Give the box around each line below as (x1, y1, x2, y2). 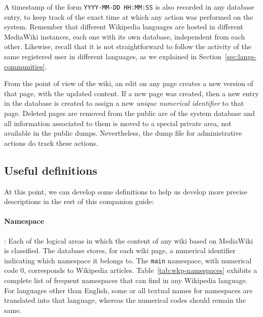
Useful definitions (4, 162, 97, 178)
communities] (4, 61, 45, 71)
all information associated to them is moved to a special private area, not (4, 117, 232, 128)
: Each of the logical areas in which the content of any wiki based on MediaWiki (4, 235, 253, 246)
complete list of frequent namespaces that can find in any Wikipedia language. (4, 275, 248, 285)
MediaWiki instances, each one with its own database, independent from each (4, 31, 245, 42)
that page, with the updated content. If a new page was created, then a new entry (4, 88, 259, 98)
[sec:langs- (225, 51, 256, 62)
